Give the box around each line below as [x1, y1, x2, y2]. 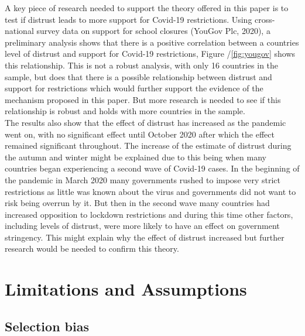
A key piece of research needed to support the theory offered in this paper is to [5, 2, 289, 13]
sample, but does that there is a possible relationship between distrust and [5, 70, 272, 83]
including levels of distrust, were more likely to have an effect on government [5, 220, 280, 232]
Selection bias [5, 317, 89, 335]
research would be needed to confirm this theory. [5, 242, 179, 255]
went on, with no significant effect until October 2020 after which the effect [5, 128, 275, 140]
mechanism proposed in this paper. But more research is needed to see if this [5, 93, 281, 105]
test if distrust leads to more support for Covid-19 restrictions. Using [5, 13, 252, 25]
